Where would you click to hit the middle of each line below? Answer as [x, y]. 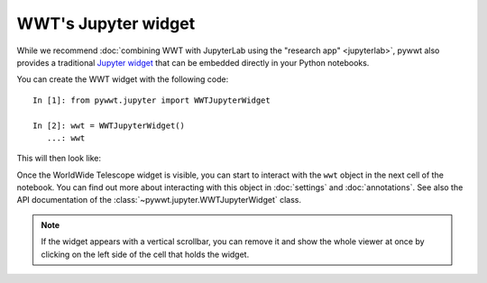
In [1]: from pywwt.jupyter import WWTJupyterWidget [152, 100]
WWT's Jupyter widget [106, 23]
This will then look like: [59, 159]
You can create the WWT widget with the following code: [123, 79]
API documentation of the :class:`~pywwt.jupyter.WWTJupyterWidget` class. [159, 200]
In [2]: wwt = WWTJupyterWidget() [109, 125]
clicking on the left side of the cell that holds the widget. [145, 254]
